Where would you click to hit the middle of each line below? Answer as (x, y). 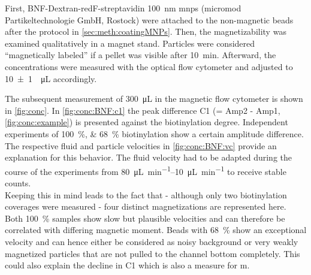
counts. (18, 182)
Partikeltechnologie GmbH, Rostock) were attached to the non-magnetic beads (149, 19)
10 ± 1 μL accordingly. (51, 78)
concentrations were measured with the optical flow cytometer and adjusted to (149, 66)
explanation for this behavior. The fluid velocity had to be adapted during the (148, 157)
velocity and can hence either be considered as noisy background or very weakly (152, 241)
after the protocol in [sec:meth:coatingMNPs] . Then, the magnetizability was (146, 31)
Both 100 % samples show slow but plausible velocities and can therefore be (145, 218)
